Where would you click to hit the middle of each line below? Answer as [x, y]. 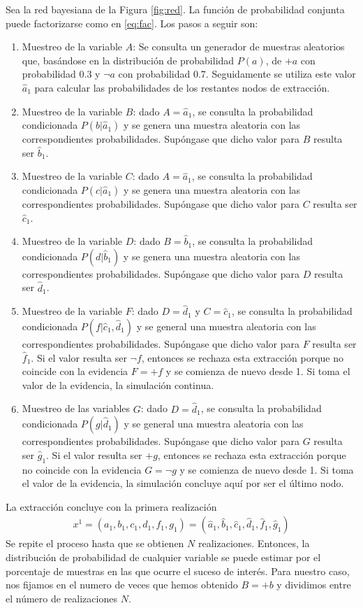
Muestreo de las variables [76, 408]
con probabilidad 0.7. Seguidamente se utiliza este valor [237, 74]
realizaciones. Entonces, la [254, 543]
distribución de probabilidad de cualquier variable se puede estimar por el [163, 557]
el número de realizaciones [61, 598]
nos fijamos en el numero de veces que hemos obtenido [122, 585]
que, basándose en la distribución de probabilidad [128, 60]
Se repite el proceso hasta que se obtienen [95, 543]
